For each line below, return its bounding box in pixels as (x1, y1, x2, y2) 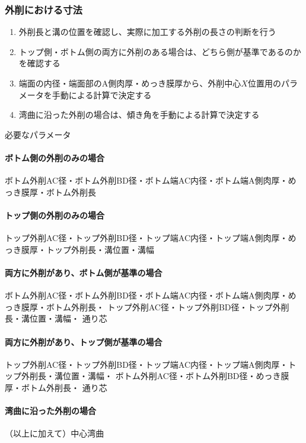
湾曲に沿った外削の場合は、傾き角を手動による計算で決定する (18, 108, 260, 121)
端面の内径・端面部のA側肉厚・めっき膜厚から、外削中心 (18, 77, 241, 89)
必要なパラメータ (5, 128, 71, 140)
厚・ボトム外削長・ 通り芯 (5, 381, 107, 393)
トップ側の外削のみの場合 (5, 208, 104, 221)
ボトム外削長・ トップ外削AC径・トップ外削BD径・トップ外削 (46, 300, 289, 313)
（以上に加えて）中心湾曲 (5, 427, 104, 439)
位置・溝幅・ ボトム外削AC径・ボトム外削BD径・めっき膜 (62, 370, 289, 382)
